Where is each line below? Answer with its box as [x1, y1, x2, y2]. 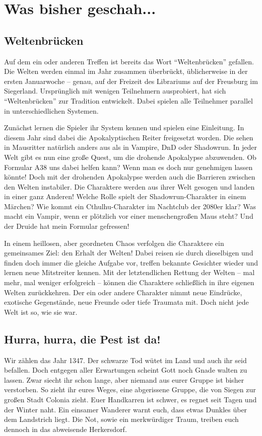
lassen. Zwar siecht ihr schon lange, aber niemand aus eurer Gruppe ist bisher [4, 374, 244, 385]
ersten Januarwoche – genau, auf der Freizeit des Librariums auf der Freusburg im [4, 75, 258, 86]
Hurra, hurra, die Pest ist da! [4, 331, 161, 346]
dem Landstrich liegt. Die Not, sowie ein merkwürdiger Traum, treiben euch [4, 414, 239, 424]
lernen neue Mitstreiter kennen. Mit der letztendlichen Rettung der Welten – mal [4, 267, 255, 278]
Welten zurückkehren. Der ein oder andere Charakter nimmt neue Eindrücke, [4, 287, 242, 297]
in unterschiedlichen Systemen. [4, 105, 99, 116]
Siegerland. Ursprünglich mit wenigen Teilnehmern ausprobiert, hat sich [4, 85, 226, 96]
